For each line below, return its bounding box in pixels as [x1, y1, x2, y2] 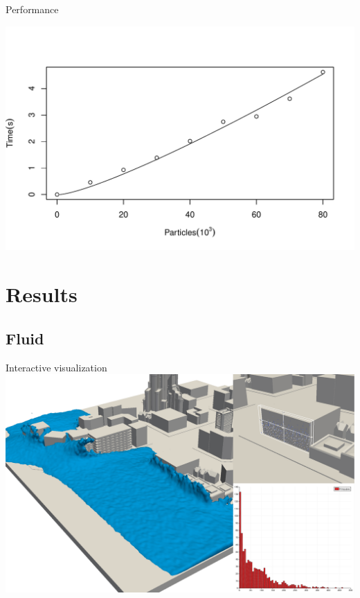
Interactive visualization [6, 360, 107, 374]
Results [6, 280, 78, 308]
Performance [6, 2, 59, 16]
